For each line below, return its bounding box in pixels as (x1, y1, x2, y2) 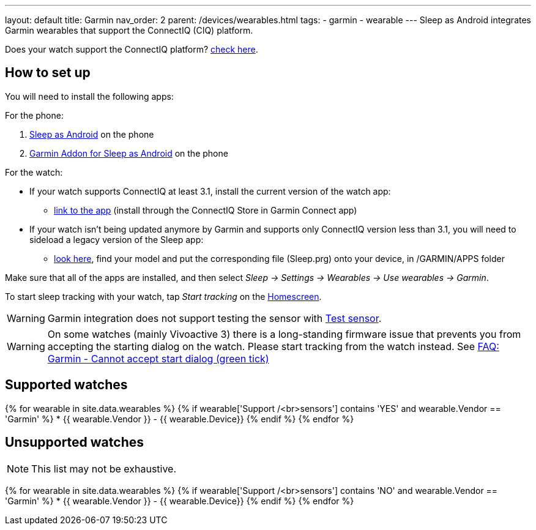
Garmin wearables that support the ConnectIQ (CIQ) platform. (5, 25, 253, 35)
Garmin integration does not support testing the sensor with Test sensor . (47, 312, 382, 324)
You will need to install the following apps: (5, 91, 174, 102)
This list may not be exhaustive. (31, 462, 177, 475)
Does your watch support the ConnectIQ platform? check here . (5, 44, 258, 54)
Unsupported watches (5, 435, 144, 450)
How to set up (5, 65, 91, 81)
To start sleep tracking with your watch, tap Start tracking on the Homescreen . (5, 291, 322, 302)
